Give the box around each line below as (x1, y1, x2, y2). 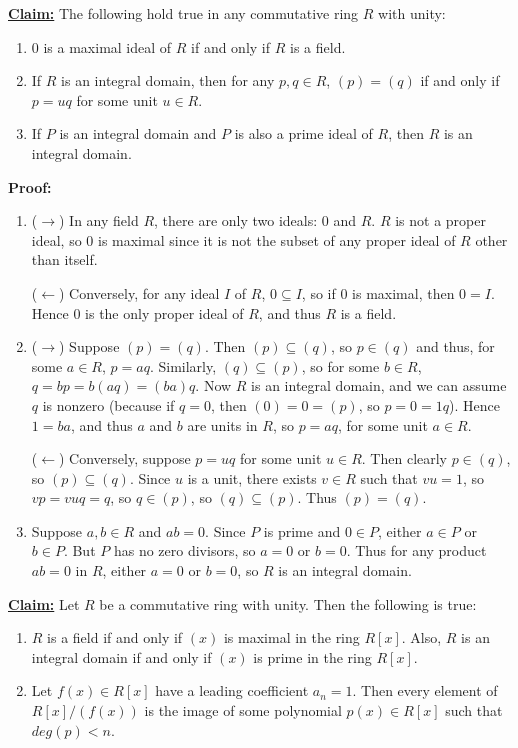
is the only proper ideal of (85, 302, 244, 323)
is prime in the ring (253, 646, 372, 667)
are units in (187, 414, 258, 435)
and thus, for (416, 336, 495, 357)
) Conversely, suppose (58, 448, 191, 469)
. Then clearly (361, 448, 448, 469)
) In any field (58, 210, 139, 231)
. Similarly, (149, 355, 217, 376)
